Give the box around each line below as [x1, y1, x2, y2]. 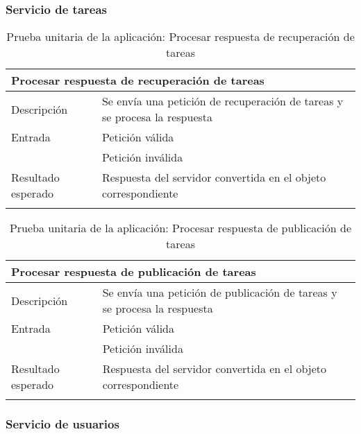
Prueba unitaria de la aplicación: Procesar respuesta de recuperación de [6, 28, 355, 45]
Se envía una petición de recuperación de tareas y [101, 93, 344, 110]
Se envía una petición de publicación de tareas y [102, 284, 337, 301]
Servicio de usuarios [6, 415, 119, 433]
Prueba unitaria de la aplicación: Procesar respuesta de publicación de [9, 220, 352, 236]
